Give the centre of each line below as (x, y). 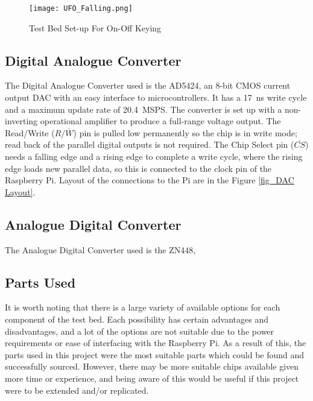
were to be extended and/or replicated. (77, 390)
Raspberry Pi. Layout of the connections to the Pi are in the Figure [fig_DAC (150, 180)
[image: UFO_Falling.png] (81, 8)
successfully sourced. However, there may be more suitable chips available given (152, 366)
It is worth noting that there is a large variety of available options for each (143, 307)
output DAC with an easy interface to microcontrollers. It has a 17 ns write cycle (156, 97)
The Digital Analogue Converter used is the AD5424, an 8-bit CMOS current (148, 85)
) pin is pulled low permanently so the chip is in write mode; (185, 132)
